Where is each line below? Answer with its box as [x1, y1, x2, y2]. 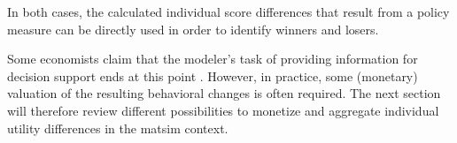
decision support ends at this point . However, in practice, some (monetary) [7, 66, 418, 85]
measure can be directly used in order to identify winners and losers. [7, 19, 379, 38]
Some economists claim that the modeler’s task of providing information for [7, 49, 418, 68]
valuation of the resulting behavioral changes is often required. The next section [7, 84, 441, 102]
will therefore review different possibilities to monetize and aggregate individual [7, 101, 439, 119]
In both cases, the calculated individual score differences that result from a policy [7, 3, 450, 20]
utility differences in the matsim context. [7, 118, 228, 137]
